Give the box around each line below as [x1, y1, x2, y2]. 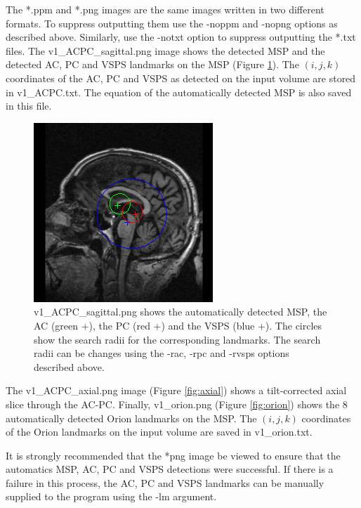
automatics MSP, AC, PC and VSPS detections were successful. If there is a [6, 462, 334, 476]
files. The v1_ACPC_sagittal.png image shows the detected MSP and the [6, 43, 325, 58]
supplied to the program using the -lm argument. [6, 489, 217, 504]
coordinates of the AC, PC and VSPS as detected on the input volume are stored [6, 70, 356, 85]
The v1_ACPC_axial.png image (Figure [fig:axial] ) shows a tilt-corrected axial [6, 383, 347, 398]
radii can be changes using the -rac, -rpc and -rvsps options [34, 346, 289, 360]
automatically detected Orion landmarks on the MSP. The [6, 410, 257, 425]
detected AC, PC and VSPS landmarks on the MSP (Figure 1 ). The [6, 57, 299, 72]
